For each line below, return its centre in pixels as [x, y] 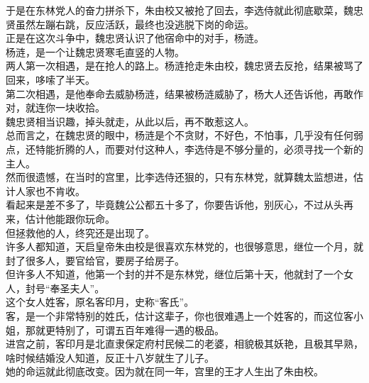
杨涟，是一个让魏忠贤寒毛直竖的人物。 [95, 51]
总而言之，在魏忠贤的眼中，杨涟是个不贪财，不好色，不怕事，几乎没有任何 [180, 135]
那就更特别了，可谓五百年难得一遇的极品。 [125, 329]
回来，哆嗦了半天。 [50, 79]
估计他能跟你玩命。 [70, 218]
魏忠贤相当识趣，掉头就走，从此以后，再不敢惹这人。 [130, 121]
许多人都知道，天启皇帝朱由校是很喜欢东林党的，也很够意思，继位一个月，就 [184, 246]
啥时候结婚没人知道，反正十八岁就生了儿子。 [110, 357]
